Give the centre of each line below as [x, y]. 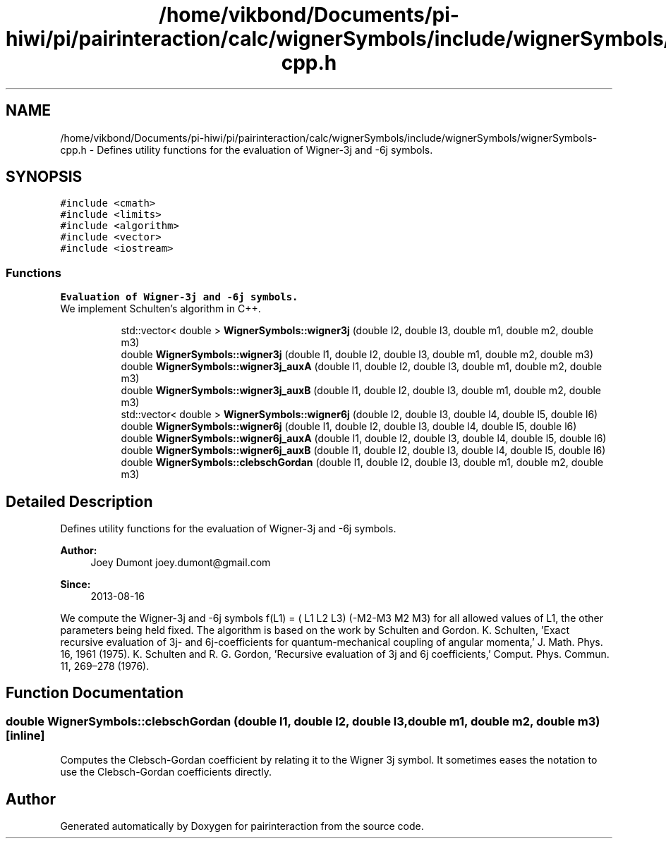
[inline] [25, 735]
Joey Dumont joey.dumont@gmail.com [181, 563]
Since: [75, 585]
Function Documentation [95, 693]
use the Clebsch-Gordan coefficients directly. [166, 772]
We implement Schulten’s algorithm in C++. [161, 309]
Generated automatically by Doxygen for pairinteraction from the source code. [242, 826]
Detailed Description [79, 501]
